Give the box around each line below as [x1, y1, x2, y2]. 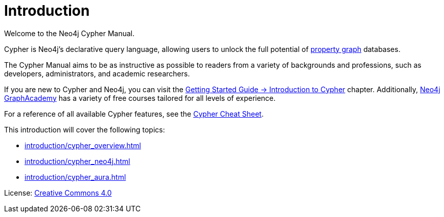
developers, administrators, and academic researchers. [4, 69, 190, 78]
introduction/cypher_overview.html [25, 141, 141, 150]
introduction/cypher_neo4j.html [25, 156, 130, 166]
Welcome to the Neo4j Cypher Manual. [4, 29, 135, 38]
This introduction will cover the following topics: [4, 125, 165, 134]
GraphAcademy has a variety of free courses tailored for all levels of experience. [4, 93, 276, 102]
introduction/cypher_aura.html [25, 172, 126, 181]
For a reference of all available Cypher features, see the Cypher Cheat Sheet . [4, 109, 264, 118]
